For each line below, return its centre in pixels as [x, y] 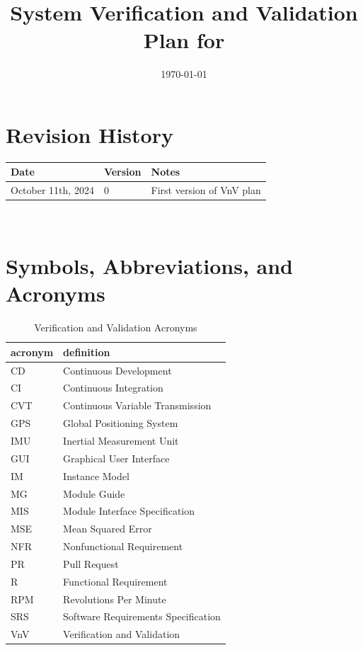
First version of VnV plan [206, 190]
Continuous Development [117, 370]
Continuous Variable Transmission [137, 405]
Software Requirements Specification [142, 616]
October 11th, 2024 [52, 190]
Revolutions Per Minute [115, 599]
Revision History [90, 134]
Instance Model [96, 475]
